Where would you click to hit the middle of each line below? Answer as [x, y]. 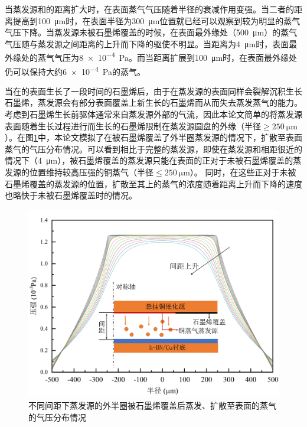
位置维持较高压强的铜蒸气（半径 [91, 172]
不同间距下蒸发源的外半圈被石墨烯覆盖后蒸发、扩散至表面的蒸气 [152, 405]
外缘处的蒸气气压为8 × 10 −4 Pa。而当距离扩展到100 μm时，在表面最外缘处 [151, 57]
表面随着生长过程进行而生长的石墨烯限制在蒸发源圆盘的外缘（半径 [133, 126]
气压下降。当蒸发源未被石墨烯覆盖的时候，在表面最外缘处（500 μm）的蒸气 [151, 32]
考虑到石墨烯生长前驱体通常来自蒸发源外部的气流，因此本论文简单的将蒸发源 [153, 114]
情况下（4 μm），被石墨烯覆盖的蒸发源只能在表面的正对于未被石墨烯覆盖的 [149, 160]
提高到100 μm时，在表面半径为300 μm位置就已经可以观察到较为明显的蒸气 [156, 20]
